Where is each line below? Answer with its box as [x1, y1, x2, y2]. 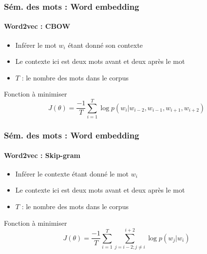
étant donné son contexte [68, 39, 143, 50]
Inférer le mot [15, 39, 56, 50]
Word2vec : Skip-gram [4, 150, 80, 160]
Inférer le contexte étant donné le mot [15, 168, 129, 178]
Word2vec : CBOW [4, 21, 71, 31]
